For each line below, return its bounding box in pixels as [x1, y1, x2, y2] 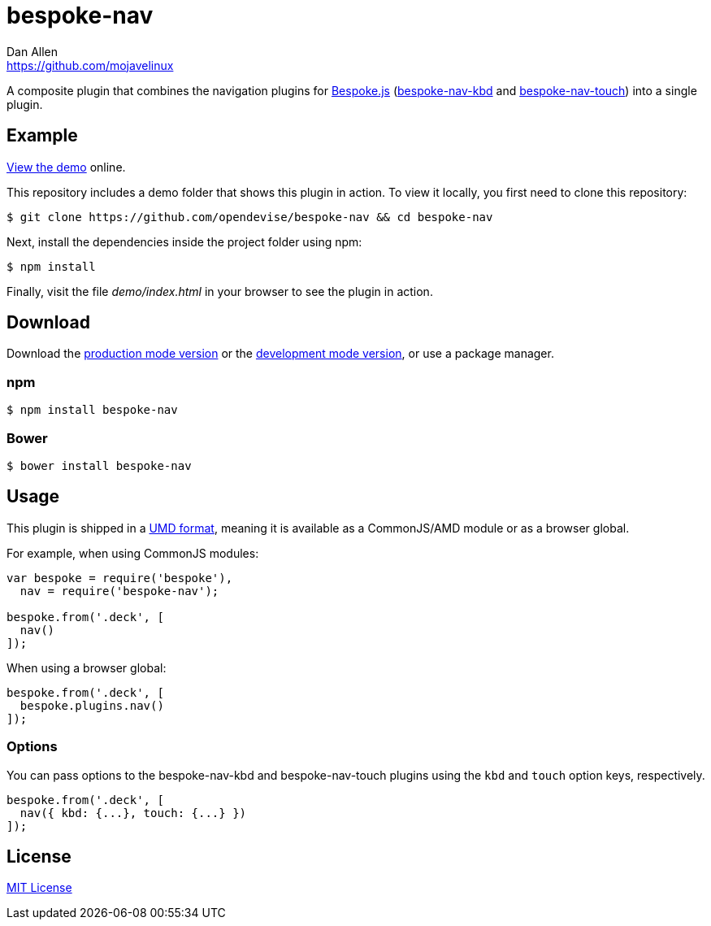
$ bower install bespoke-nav [7, 459, 192, 472]
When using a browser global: [7, 660, 167, 675]
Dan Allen [7, 44, 59, 59]
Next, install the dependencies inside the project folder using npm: [7, 234, 362, 249]
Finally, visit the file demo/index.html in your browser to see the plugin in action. [7, 284, 433, 298]
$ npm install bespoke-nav [7, 403, 178, 417]
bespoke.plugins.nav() [20, 698, 164, 712]
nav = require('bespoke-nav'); [20, 584, 219, 598]
